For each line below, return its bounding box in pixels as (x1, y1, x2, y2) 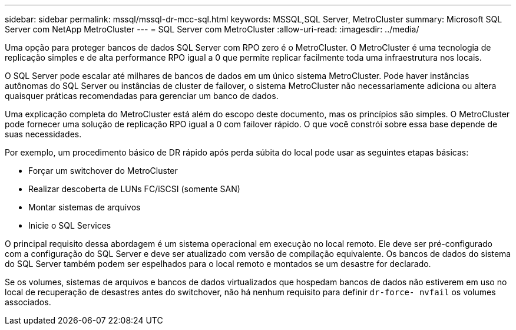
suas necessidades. (5, 129, 82, 139)
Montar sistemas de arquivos (28, 202, 141, 212)
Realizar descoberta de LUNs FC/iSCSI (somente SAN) (28, 184, 240, 194)
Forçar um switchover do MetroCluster (28, 166, 178, 176)
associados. (5, 297, 51, 307)
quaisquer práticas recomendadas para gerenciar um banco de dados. (5, 91, 279, 101)
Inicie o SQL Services (28, 220, 111, 230)
